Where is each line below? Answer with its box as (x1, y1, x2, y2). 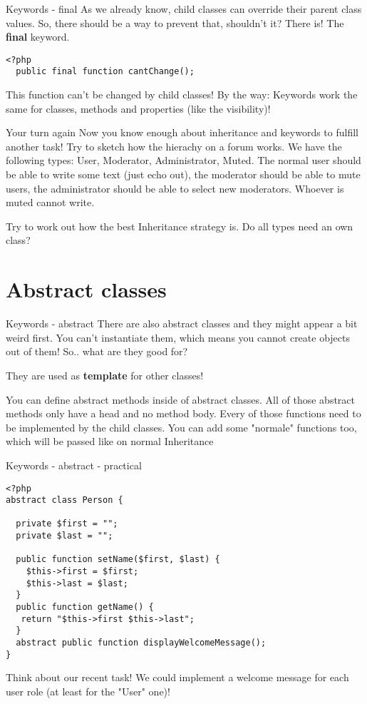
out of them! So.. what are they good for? (6, 344, 188, 359)
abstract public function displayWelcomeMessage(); (16, 638, 267, 648)
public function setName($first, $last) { (16, 554, 220, 565)
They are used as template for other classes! (6, 367, 204, 382)
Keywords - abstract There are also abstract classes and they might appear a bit (6, 316, 358, 331)
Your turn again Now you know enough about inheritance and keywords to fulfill (6, 125, 358, 140)
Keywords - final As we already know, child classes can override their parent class (6, 1, 362, 16)
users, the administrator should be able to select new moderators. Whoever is (6, 180, 344, 195)
